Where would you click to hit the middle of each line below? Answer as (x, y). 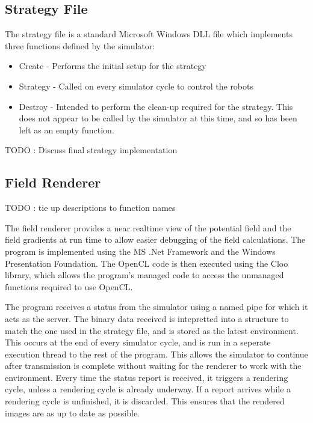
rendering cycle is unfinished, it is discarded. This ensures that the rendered (145, 401)
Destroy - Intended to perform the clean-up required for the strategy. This (156, 106)
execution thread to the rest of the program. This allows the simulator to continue (156, 354)
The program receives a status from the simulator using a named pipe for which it (156, 307)
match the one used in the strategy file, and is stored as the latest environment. (152, 330)
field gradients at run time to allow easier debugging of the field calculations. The (155, 239)
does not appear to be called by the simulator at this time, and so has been (158, 118)
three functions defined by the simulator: (80, 45)
